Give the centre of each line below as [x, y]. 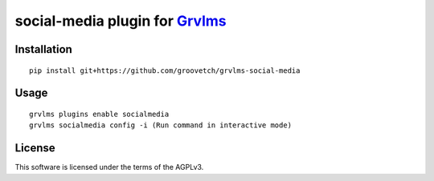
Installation [43, 49]
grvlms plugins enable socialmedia [99, 114]
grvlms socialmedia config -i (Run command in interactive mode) [161, 125]
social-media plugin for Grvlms [121, 21]
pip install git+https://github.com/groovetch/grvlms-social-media [165, 70]
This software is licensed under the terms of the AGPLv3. [109, 167]
